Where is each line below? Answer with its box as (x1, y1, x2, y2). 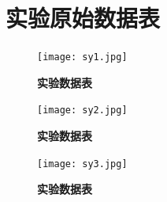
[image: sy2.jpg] (37, 105, 128, 116)
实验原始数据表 (6, 2, 161, 34)
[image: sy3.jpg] (37, 158, 128, 170)
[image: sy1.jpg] (37, 51, 128, 63)
